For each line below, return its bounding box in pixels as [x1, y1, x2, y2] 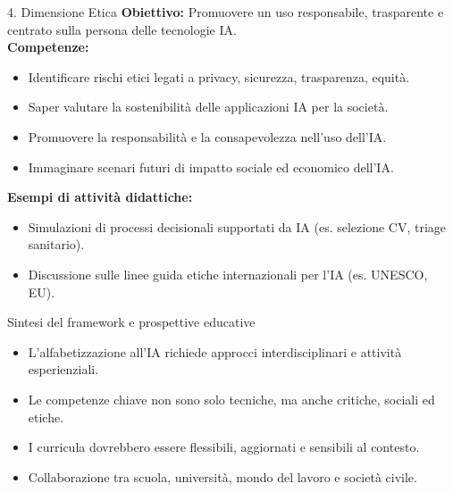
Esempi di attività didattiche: [7, 188, 193, 206]
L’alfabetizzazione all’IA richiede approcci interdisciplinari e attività [28, 342, 402, 361]
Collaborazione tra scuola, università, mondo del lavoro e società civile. [28, 467, 417, 486]
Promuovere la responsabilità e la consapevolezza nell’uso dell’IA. [28, 127, 387, 146]
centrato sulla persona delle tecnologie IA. [7, 20, 237, 38]
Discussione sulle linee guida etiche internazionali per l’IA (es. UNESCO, [28, 264, 428, 283]
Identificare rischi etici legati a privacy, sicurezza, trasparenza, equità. [28, 67, 410, 86]
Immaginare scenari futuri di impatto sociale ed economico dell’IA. [28, 157, 394, 176]
